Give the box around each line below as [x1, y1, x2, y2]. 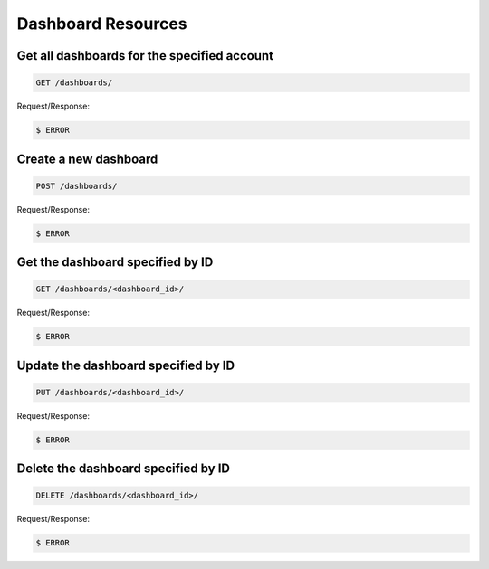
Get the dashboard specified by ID [16, 254, 214, 270]
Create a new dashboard [16, 151, 158, 166]
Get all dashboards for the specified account [16, 48, 273, 63]
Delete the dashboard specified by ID [16, 461, 231, 477]
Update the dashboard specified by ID [16, 357, 235, 373]
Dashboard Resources [16, 14, 187, 33]
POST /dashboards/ [35, 181, 118, 191]
